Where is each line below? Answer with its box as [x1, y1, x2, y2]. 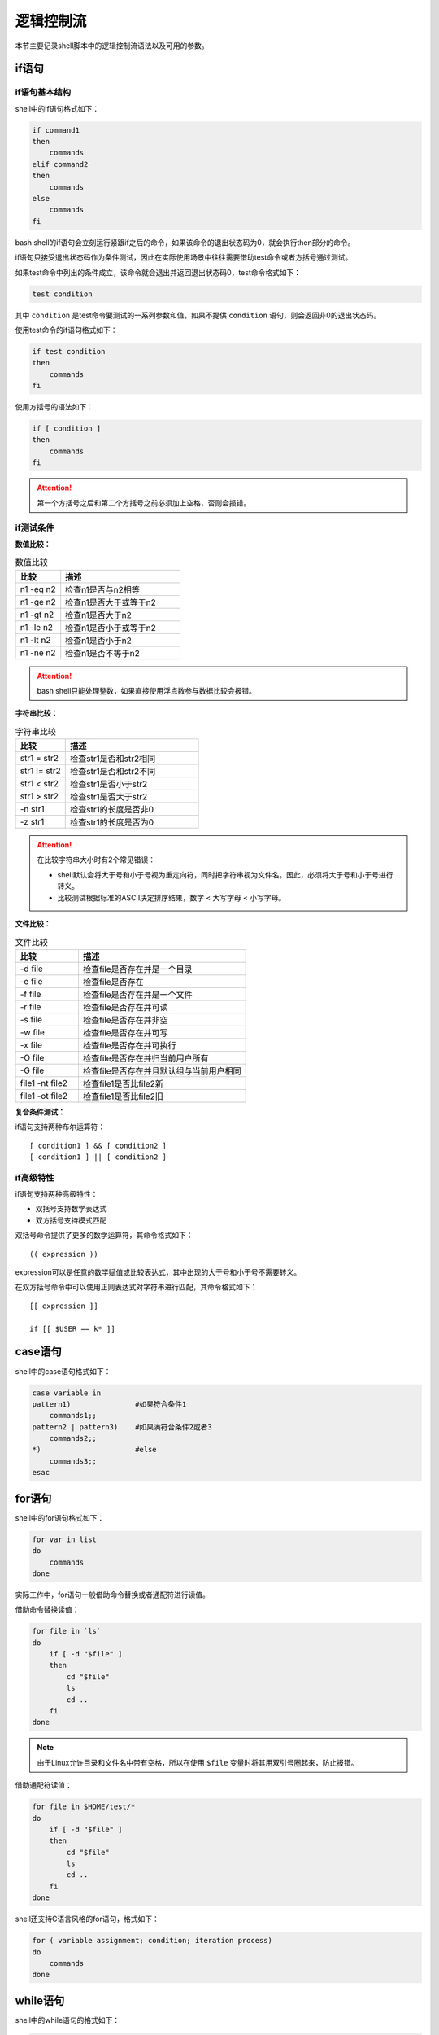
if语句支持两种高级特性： [15, 1189, 98, 1199]
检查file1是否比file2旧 [82, 1091, 164, 1102]
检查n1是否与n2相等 [65, 584, 140, 595]
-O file [20, 1052, 45, 1063]
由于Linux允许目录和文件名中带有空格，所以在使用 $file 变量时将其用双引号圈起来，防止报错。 [37, 1757, 359, 1767]
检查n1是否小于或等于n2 [65, 622, 156, 633]
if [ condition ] [32, 424, 102, 433]
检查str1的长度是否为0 [70, 816, 154, 828]
